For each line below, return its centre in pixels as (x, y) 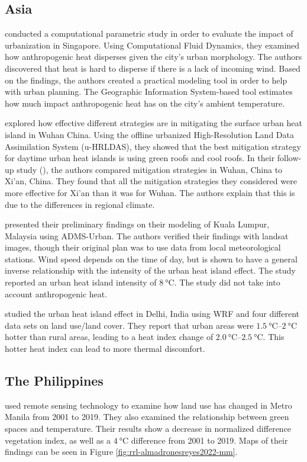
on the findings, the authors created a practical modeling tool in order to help (146, 80)
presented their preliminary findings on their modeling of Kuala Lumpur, (137, 224)
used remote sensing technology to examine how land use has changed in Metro (148, 405)
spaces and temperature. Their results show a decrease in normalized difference (148, 429)
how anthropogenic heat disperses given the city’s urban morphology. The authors (153, 57)
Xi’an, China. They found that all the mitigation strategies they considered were (151, 181)
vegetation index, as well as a (58, 440)
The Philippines (54, 381)
